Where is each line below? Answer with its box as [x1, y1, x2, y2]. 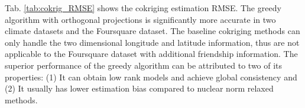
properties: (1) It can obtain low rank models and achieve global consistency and [5, 70, 297, 83]
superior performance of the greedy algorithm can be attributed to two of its [5, 59, 283, 71]
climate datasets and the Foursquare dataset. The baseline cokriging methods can [5, 25, 300, 37]
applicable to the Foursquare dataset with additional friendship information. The [5, 48, 298, 60]
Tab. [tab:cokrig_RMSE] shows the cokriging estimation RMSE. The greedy [5, 2, 281, 14]
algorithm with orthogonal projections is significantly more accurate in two [5, 13, 276, 25]
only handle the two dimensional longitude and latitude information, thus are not [5, 36, 300, 48]
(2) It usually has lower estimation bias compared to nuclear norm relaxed [5, 82, 274, 95]
